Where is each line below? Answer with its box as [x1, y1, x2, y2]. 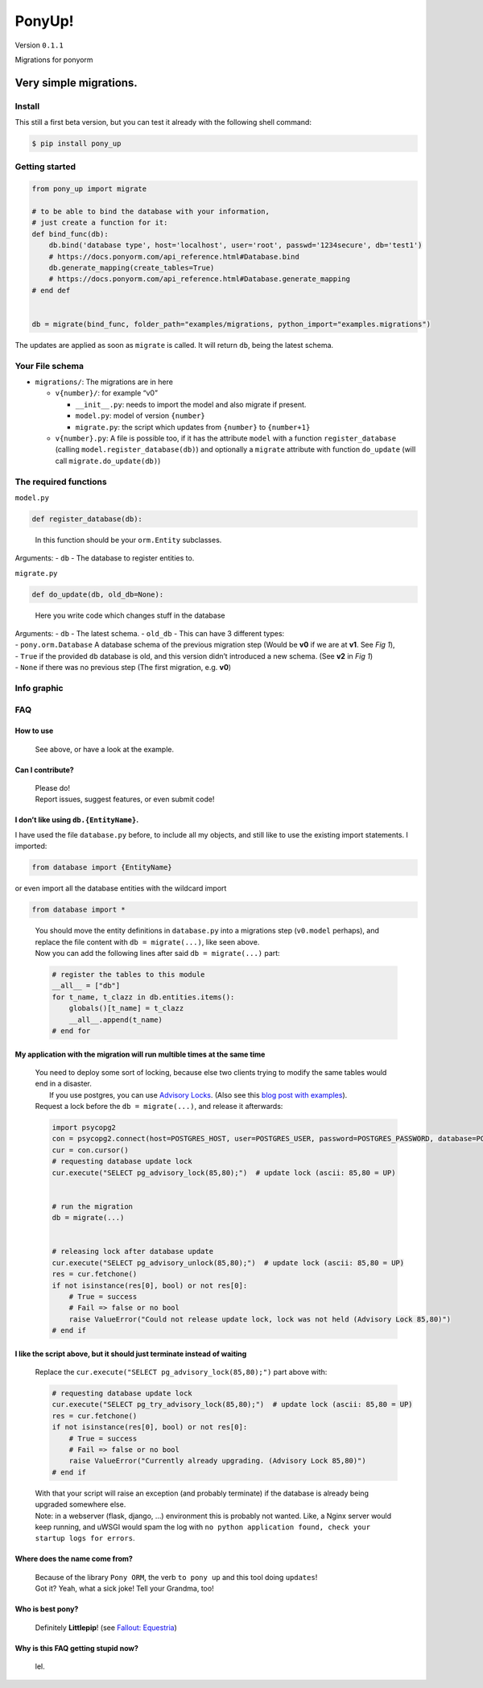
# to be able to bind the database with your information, [31, 207, 270, 216]
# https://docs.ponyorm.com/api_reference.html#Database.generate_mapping [48, 275, 350, 283]
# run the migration [52, 1202, 133, 1211]
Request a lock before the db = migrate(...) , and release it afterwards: [35, 1102, 283, 1111]
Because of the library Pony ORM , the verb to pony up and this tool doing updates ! [35, 1572, 318, 1582]
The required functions [14, 476, 108, 487]
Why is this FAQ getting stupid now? [14, 1643, 138, 1653]
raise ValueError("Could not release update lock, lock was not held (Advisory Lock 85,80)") [68, 1314, 451, 1324]
